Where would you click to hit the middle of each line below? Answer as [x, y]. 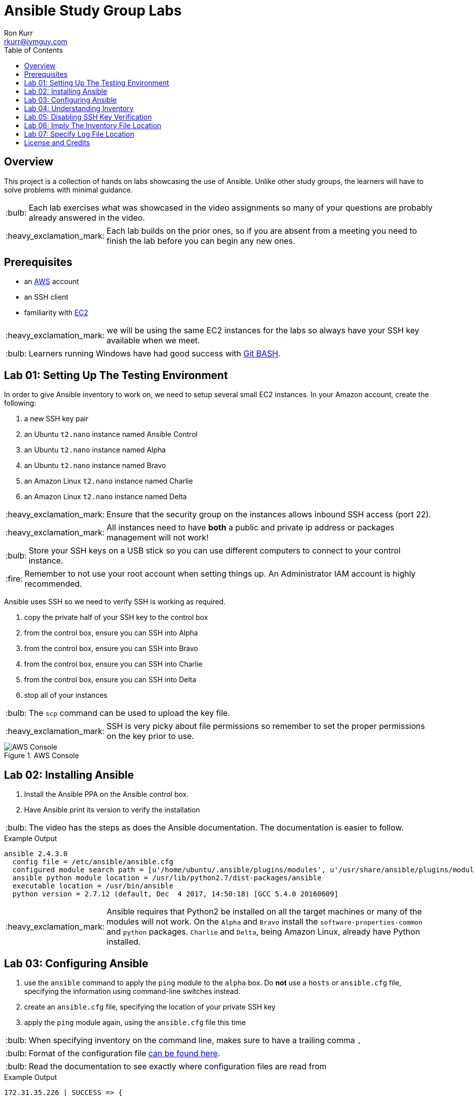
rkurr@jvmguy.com [36, 41]
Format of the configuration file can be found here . [125, 1053]
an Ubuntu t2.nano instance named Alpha [95, 450]
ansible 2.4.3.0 [36, 854]
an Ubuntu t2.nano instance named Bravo [95, 466]
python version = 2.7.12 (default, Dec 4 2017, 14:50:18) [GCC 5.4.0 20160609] [175, 894]
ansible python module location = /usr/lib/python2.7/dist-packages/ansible [167, 878]
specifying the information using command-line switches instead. [132, 991]
